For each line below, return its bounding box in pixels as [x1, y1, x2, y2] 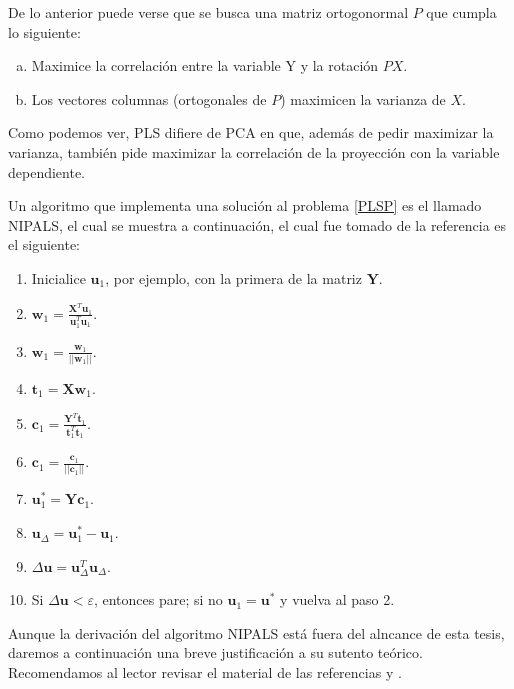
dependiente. [8, 161, 86, 182]
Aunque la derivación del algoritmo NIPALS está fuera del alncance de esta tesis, [8, 622, 505, 643]
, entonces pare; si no [93, 589, 223, 610]
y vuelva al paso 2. [280, 589, 395, 610]
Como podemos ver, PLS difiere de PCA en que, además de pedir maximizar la [8, 122, 494, 143]
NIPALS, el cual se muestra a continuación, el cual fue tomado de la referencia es [8, 214, 507, 235]
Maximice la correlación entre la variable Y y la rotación [31, 55, 379, 76]
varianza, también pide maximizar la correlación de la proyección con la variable [8, 141, 500, 162]
